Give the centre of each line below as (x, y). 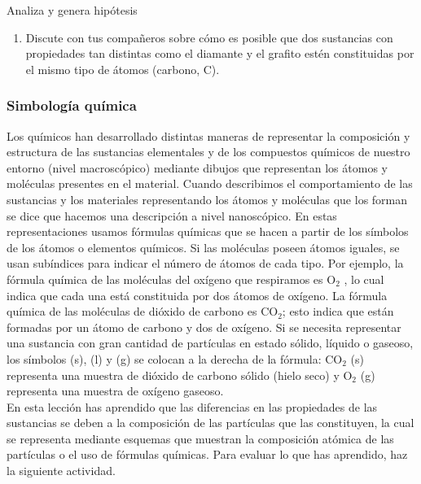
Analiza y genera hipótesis (72, 10)
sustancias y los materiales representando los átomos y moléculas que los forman (207, 199)
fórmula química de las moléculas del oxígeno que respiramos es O (171, 279)
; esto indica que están (338, 311)
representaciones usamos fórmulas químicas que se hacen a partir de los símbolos (208, 231)
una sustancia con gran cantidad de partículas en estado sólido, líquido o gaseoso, (210, 343)
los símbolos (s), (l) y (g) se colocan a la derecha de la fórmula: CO (175, 358)
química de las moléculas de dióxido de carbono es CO (143, 311)
